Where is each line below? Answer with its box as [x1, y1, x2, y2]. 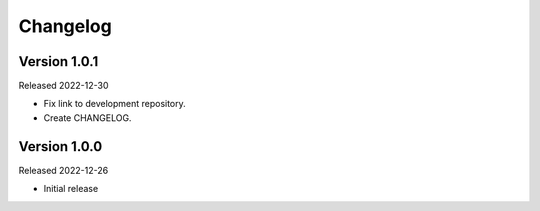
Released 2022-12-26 [18, 164, 109, 176]
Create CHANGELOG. [43, 111, 132, 124]
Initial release [43, 183, 99, 195]
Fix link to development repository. [43, 98, 187, 110]
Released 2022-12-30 [18, 80, 109, 92]
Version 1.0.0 [18, 138, 103, 155]
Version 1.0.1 [18, 53, 99, 70]
